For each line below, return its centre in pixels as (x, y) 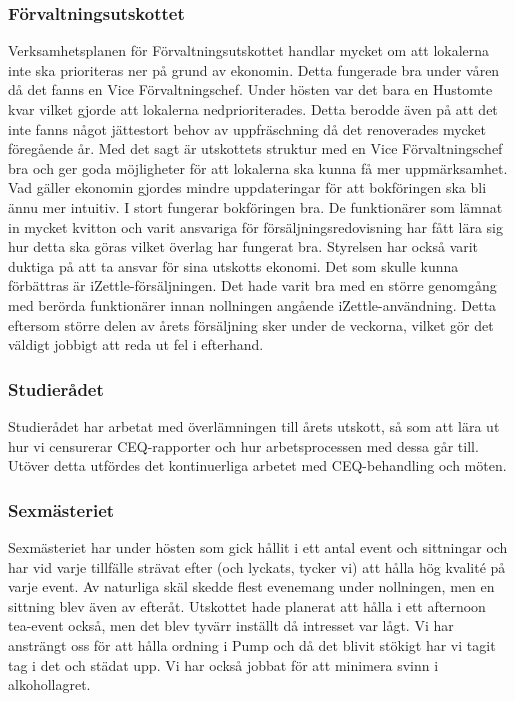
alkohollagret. (49, 684)
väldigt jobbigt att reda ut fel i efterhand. (136, 344)
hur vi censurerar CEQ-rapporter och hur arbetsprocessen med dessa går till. (243, 445)
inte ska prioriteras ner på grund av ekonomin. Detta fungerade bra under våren (254, 69)
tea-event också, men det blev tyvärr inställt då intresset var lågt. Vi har (231, 625)
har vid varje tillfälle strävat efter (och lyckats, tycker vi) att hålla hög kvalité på (257, 566)
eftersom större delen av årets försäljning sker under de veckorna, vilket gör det (251, 324)
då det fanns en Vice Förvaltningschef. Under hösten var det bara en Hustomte (250, 89)
